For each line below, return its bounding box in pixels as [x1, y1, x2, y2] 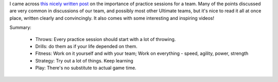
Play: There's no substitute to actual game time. [35, 65, 136, 71]
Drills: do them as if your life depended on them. [35, 43, 137, 49]
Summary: [9, 25, 32, 31]
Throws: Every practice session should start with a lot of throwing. [35, 36, 176, 42]
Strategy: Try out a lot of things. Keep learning [35, 57, 133, 64]
